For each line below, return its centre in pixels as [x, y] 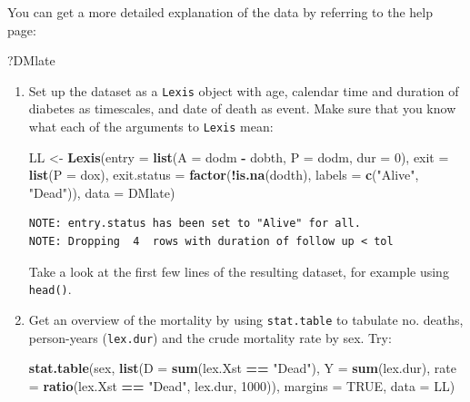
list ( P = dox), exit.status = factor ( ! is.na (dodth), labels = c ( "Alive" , [224, 175]
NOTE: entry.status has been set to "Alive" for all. [195, 224]
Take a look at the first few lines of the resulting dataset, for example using [239, 271]
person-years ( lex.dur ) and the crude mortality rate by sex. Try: [210, 337]
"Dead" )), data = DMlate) [102, 192]
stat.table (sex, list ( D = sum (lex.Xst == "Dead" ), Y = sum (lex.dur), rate [242, 368]
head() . [50, 289]
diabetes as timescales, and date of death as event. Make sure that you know [242, 108]
